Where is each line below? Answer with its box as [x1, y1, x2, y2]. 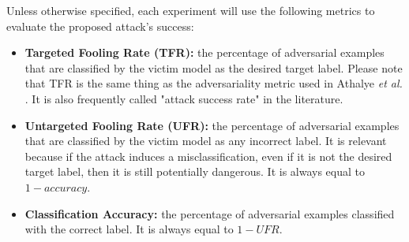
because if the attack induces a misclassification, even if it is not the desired [24, 147, 392, 164]
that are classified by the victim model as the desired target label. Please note [24, 59, 403, 76]
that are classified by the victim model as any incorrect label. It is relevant [24, 132, 387, 149]
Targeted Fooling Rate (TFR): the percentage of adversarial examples [24, 44, 385, 61]
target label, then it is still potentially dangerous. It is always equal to [24, 163, 365, 180]
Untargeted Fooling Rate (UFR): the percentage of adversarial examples [24, 117, 400, 133]
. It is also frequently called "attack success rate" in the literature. [24, 90, 343, 106]
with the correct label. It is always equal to [24, 221, 234, 237]
